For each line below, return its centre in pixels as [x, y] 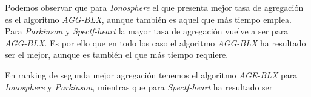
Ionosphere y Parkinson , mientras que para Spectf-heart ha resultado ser [139, 86]
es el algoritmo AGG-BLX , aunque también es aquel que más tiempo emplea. [148, 19]
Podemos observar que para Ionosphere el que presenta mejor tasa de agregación [154, 7]
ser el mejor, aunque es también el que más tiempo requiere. [117, 55]
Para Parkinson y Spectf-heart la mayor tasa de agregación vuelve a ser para [147, 31]
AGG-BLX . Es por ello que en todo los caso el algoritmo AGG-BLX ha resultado [155, 42]
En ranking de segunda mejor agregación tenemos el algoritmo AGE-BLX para [151, 74]
